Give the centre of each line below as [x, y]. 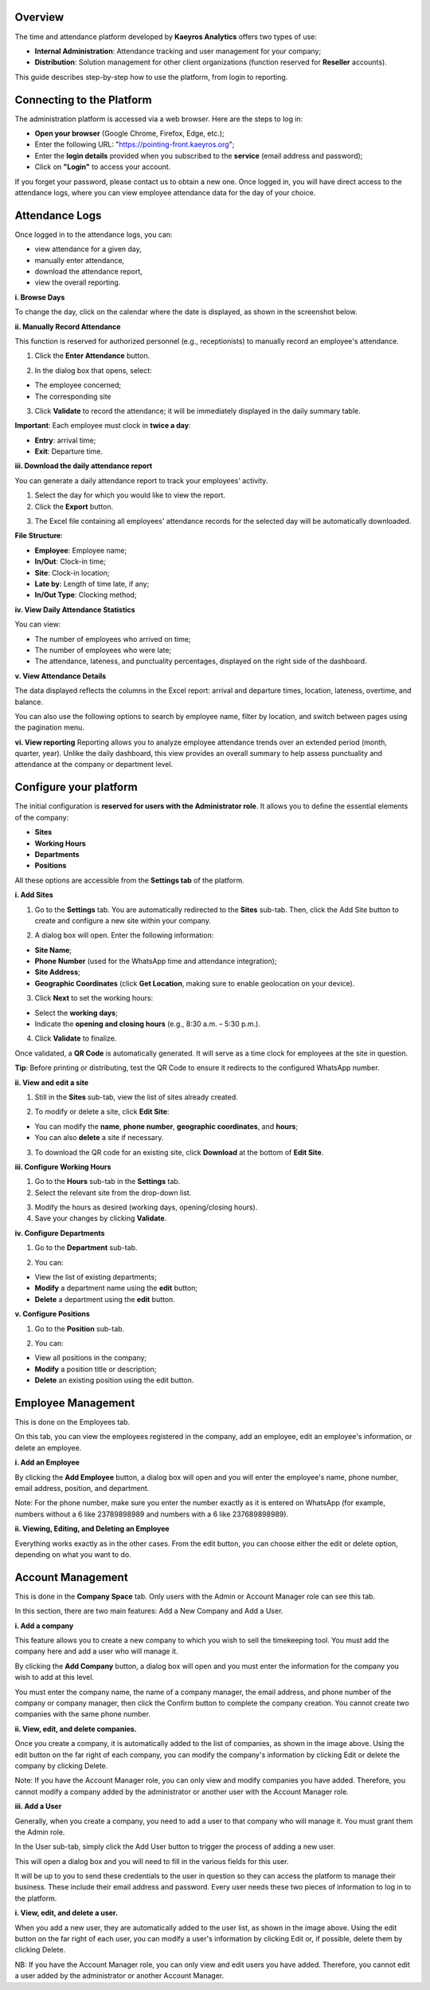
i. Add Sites [34, 895]
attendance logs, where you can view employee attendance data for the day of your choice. [165, 192]
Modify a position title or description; [96, 1369]
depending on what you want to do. [73, 1554]
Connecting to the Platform [83, 100]
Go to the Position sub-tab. [80, 1328]
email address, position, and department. [82, 1489]
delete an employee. [48, 1448]
